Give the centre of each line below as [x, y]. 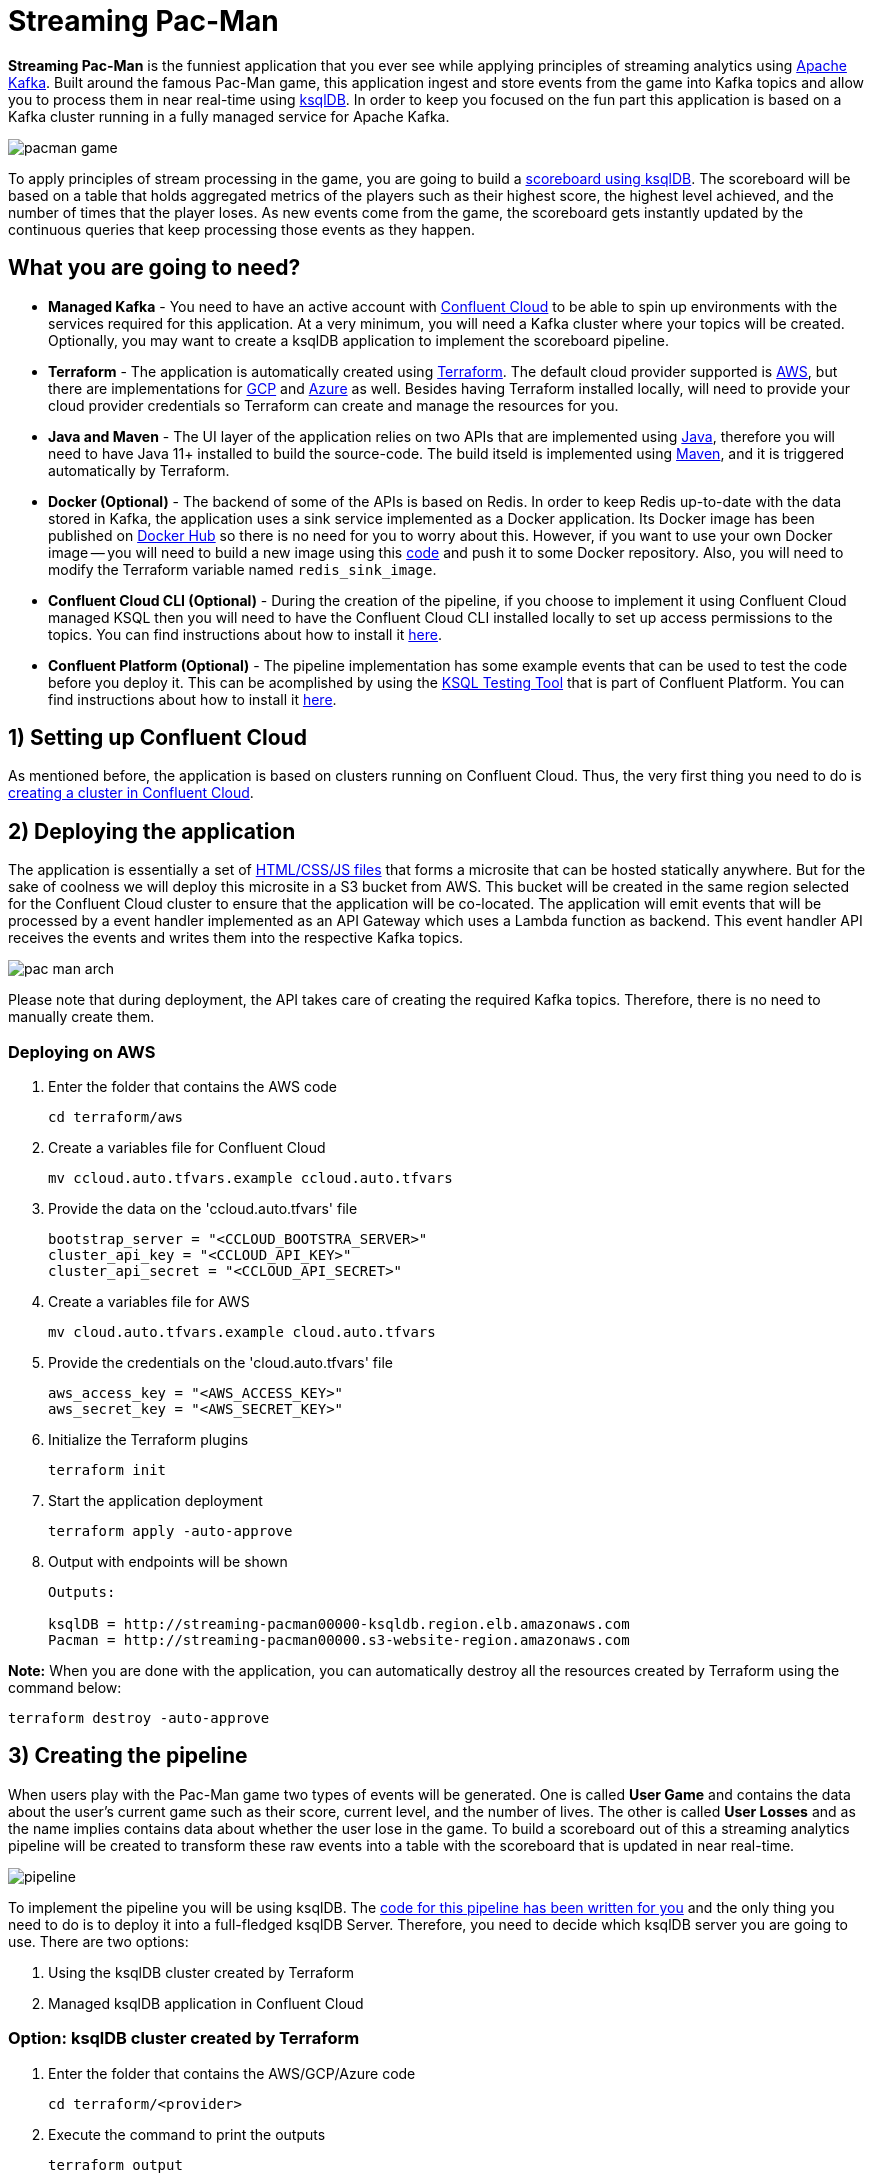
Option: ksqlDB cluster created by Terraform [184, 2038]
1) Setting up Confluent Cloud [157, 738]
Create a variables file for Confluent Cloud [187, 1148]
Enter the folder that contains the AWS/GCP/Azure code [232, 2073]
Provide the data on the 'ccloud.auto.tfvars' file [203, 1209]
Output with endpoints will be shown [168, 1562]
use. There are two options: [98, 1941]
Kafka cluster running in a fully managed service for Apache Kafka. [229, 116]
